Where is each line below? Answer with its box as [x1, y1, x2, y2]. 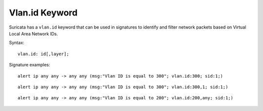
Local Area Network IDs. [9, 31, 58, 36]
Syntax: [9, 40, 24, 46]
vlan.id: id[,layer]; [18, 51, 69, 57]
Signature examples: [9, 62, 51, 68]
